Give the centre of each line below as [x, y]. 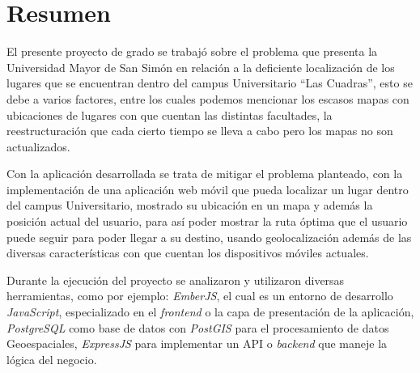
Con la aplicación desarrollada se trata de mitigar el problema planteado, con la [205, 174]
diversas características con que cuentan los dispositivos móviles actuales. [188, 253]
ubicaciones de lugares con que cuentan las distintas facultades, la [170, 114]
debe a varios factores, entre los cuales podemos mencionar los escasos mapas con [208, 98]
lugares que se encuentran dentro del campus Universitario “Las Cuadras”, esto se [210, 83]
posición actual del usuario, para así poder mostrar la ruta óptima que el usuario [207, 221]
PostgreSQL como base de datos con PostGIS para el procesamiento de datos [198, 327]
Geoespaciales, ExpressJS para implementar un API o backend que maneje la [197, 343]
